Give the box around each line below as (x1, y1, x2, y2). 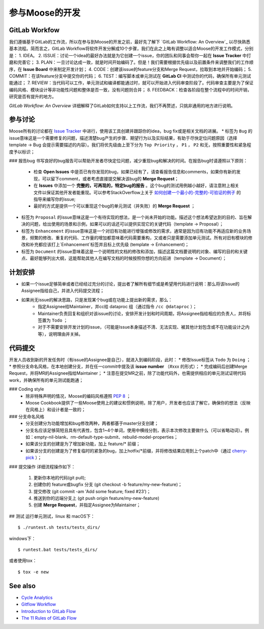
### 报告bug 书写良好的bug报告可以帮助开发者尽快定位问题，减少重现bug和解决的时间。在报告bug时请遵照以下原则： (9, 158, 248, 164)
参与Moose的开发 (9, 7, 81, 18)
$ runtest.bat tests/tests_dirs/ (18, 547, 98, 553)
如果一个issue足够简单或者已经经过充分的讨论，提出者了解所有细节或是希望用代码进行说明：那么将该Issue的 (21, 281, 240, 287)
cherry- (232, 448, 248, 453)
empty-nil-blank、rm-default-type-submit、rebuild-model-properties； (34, 434, 178, 440)
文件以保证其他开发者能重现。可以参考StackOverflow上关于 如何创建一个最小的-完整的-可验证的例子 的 (33, 189, 242, 195)
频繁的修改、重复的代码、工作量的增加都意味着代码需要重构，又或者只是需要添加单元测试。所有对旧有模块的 (29, 235, 248, 241)
